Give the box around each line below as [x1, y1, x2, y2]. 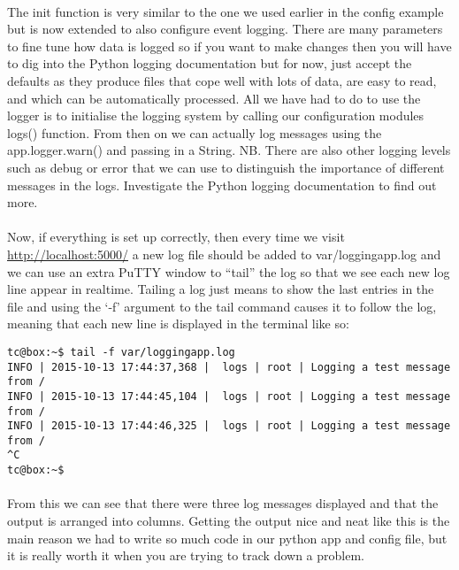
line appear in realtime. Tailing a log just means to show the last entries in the [7, 280, 434, 298]
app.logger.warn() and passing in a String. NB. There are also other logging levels [7, 141, 451, 159]
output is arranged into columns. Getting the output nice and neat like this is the [7, 511, 450, 529]
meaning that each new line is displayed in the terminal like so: [7, 314, 349, 333]
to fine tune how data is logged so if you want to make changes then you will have [7, 36, 452, 55]
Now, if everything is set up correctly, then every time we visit [7, 227, 345, 246]
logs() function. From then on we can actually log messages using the [7, 123, 382, 142]
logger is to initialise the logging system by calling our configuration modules [7, 106, 425, 125]
